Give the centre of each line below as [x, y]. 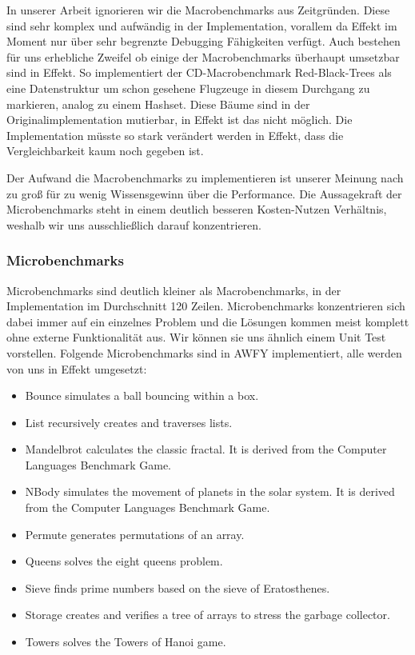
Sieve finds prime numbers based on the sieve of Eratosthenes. [178, 587]
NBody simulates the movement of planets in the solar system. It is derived [210, 491]
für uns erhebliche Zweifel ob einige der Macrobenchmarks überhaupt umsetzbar [203, 56]
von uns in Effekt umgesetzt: [77, 368]
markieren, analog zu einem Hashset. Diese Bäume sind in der [158, 104]
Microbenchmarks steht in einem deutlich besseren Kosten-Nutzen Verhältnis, [197, 209]
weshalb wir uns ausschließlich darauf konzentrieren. [134, 224]
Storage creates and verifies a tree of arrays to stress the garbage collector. [207, 615]
